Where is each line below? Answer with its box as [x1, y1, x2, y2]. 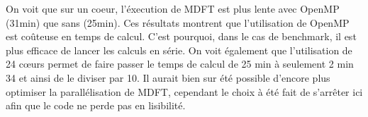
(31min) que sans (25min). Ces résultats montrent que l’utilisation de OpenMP [6, 15, 350, 30]
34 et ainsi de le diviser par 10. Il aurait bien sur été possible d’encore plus [6, 70, 330, 85]
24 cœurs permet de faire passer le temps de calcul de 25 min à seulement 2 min [6, 56, 354, 71]
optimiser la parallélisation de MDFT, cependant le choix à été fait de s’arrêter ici [6, 84, 363, 99]
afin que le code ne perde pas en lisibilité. [6, 98, 186, 113]
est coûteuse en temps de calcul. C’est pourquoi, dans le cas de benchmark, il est [6, 29, 357, 44]
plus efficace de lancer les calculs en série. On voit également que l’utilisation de [6, 42, 352, 57]
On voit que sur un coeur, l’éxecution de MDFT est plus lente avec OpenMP [6, 1, 340, 16]
